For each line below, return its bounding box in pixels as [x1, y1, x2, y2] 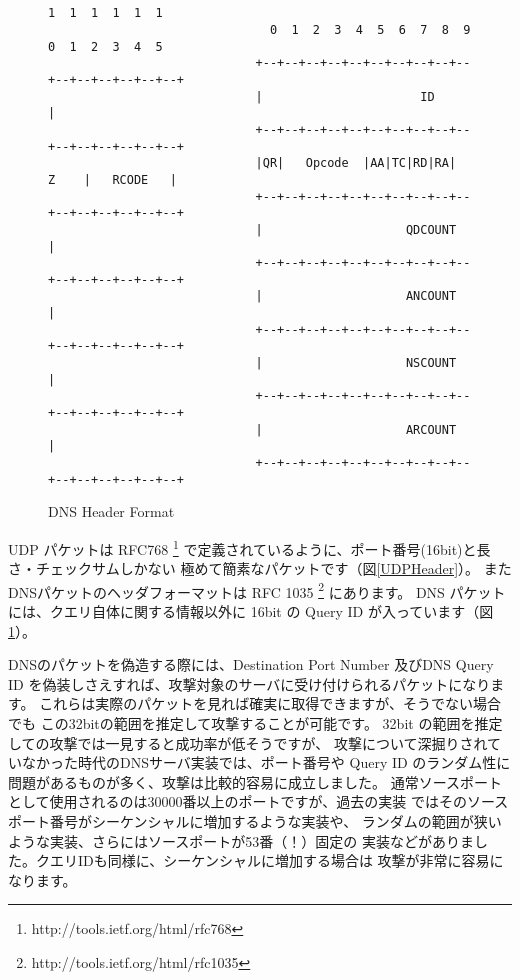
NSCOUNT [405, 356, 457, 371]
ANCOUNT [405, 289, 457, 304]
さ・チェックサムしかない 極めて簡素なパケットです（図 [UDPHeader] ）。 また [8, 558, 512, 579]
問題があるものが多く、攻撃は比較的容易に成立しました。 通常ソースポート [8, 771, 502, 792]
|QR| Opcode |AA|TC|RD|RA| [255, 156, 457, 171]
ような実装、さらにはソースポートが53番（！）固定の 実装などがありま [8, 830, 474, 851]
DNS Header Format [48, 501, 175, 522]
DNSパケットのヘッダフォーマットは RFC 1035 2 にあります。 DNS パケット [8, 578, 506, 602]
